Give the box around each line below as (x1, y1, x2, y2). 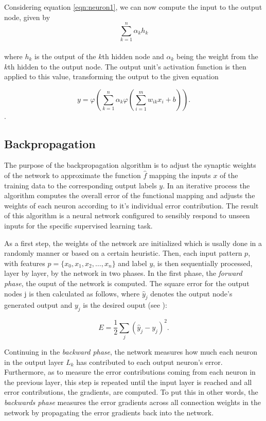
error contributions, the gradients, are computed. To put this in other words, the (4, 387, 258, 397)
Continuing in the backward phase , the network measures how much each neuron (4, 346, 258, 357)
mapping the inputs (149, 170, 211, 181)
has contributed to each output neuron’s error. (76, 356, 223, 367)
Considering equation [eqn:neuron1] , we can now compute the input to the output (4, 2, 262, 12)
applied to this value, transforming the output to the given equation (4, 71, 219, 82)
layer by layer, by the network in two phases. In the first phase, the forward (4, 268, 242, 278)
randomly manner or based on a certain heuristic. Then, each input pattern (4, 248, 242, 258)
